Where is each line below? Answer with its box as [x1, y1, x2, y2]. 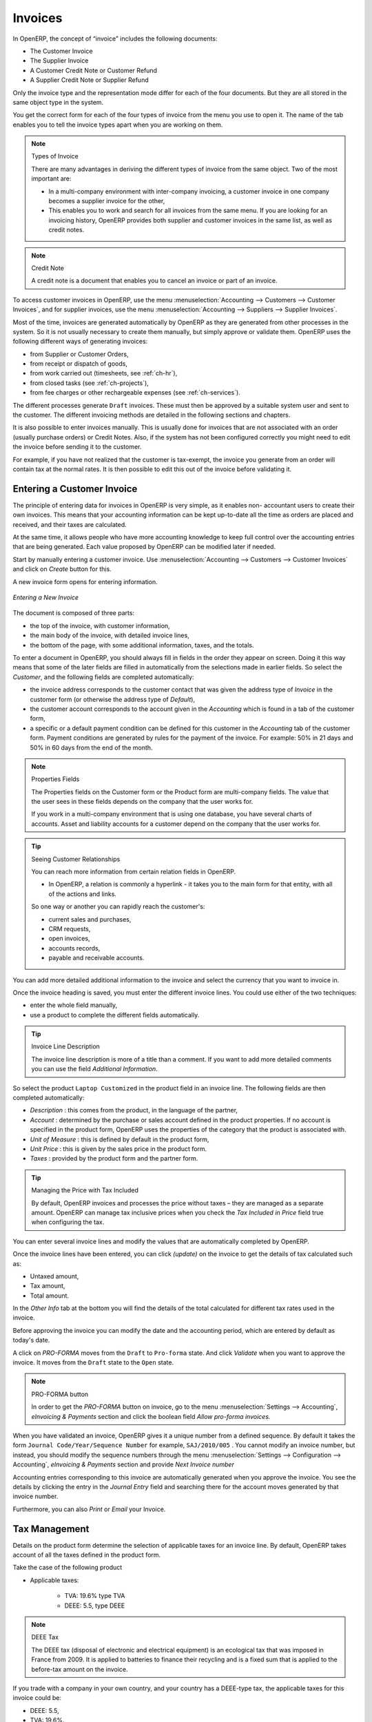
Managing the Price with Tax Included [31, 1186, 139, 1194]
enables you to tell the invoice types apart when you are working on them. [12, 121, 223, 129]
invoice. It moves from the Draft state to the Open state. [12, 1358, 174, 1367]
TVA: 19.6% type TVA [64, 1592, 125, 1600]
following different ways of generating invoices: [12, 338, 148, 346]
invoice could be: [12, 1694, 62, 1702]
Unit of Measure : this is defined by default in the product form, [30, 1135, 209, 1143]
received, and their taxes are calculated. [12, 520, 127, 528]
